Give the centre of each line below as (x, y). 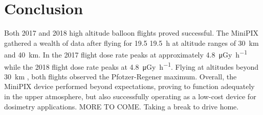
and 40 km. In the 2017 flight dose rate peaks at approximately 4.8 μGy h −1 (126, 54)
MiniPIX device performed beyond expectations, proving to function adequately (129, 86)
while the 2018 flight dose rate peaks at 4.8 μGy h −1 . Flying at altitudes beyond (131, 66)
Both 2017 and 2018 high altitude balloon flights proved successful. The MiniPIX (131, 33)
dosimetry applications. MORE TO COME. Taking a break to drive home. (122, 106)
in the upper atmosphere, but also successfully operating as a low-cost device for (130, 96)
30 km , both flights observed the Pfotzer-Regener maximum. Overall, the (120, 76)
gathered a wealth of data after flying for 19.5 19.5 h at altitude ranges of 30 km (131, 42)
